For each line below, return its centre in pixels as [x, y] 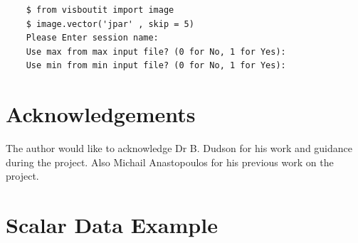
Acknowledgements [101, 114]
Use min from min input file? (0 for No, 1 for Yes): [156, 66]
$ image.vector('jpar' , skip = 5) [110, 24]
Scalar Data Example [112, 225]
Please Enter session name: [92, 38]
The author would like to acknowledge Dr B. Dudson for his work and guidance [179, 148]
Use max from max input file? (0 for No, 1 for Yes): [156, 52]
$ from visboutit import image [100, 10]
